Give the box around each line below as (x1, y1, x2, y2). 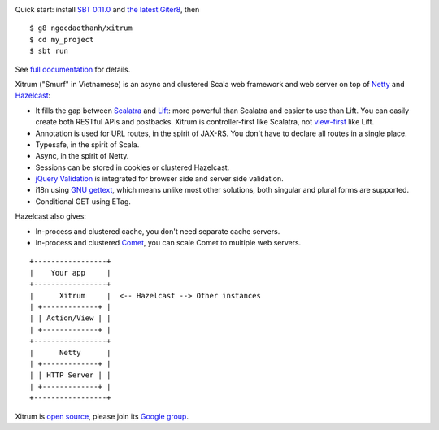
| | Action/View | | (29, 314, 111, 323)
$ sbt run (29, 46, 68, 56)
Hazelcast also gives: (15, 211, 87, 221)
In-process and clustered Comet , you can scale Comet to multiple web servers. (35, 238, 302, 248)
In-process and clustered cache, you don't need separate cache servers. (35, 226, 280, 236)
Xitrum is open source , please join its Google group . (15, 411, 189, 421)
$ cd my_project (29, 35, 94, 44)
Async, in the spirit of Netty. (35, 151, 129, 161)
